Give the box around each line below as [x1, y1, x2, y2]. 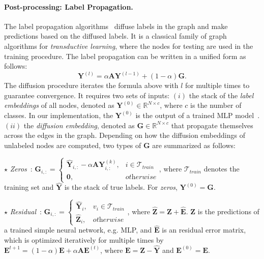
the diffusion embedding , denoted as [23, 120, 135, 130]
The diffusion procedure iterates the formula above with [4, 80, 179, 91]
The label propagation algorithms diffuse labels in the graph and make [4, 20, 228, 31]
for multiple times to [185, 80, 250, 91]
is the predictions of [197, 206, 259, 216]
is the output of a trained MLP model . [135, 109, 260, 120]
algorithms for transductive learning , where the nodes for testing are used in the [4, 40, 253, 51]
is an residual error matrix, [162, 224, 246, 235]
